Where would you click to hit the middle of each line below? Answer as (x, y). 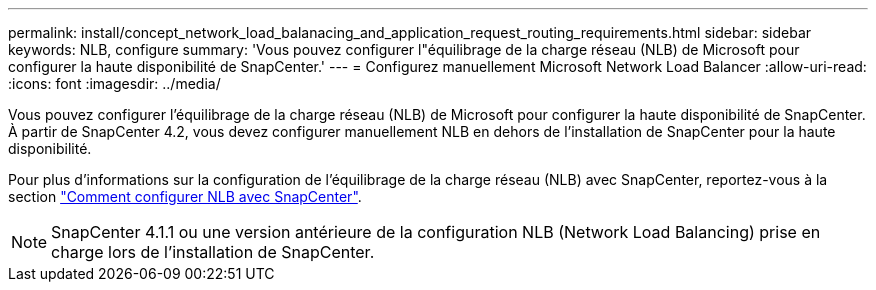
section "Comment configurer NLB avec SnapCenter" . (185, 196)
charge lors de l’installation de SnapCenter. (213, 252)
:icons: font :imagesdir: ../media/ (114, 83)
